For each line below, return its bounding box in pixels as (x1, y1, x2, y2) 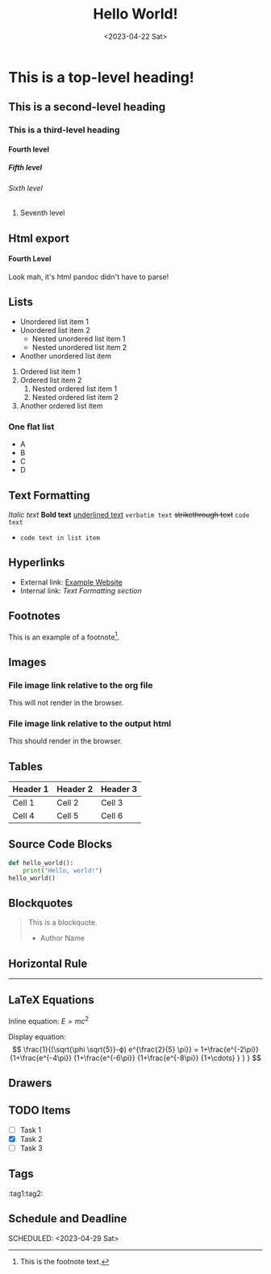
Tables (8, 760, 43, 773)
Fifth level (8, 163, 43, 173)
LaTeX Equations (8, 993, 94, 1007)
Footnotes (8, 610, 60, 623)
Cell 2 (56, 797, 79, 809)
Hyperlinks (8, 556, 65, 569)
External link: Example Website (19, 577, 123, 587)
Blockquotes (8, 896, 73, 910)
